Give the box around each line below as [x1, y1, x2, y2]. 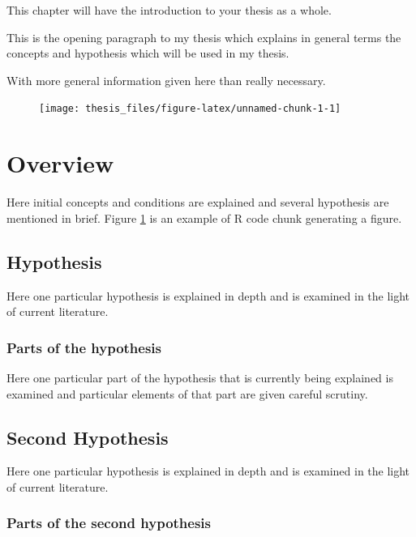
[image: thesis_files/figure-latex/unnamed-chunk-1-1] [39, 103, 341, 115]
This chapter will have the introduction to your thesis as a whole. [6, 2, 332, 18]
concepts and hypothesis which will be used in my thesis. [6, 45, 289, 62]
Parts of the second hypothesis [6, 513, 211, 533]
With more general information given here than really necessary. [6, 71, 326, 88]
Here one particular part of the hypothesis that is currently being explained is [6, 369, 393, 386]
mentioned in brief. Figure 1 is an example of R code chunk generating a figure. [6, 209, 402, 226]
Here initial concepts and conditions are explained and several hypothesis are [6, 194, 389, 211]
